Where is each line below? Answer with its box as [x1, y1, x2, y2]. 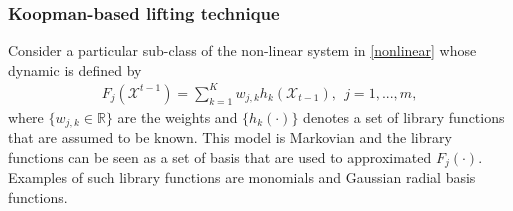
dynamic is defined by [8, 59, 142, 80]
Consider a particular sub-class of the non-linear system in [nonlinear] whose [8, 40, 477, 61]
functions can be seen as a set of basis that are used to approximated [8, 146, 432, 167]
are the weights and [117, 106, 238, 127]
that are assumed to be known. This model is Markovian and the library [8, 127, 452, 148]
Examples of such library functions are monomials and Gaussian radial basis [8, 167, 476, 188]
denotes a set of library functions [303, 106, 505, 127]
